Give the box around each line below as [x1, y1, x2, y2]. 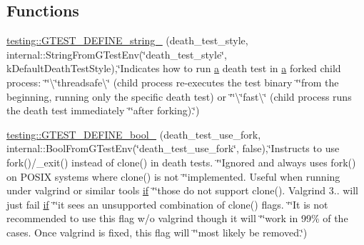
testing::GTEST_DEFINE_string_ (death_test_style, [6, 33, 248, 48]
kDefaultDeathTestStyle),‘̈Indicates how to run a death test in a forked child [6, 61, 341, 76]
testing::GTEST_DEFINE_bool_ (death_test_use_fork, [6, 126, 261, 141]
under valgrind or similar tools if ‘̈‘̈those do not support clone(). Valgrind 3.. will [6, 183, 358, 198]
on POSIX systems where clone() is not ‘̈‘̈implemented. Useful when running [6, 169, 340, 184]
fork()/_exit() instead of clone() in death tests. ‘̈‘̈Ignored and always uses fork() [6, 154, 356, 169]
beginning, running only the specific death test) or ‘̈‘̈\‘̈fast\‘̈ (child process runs [6, 89, 352, 104]
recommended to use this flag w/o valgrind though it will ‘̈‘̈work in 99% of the [6, 211, 348, 226]
